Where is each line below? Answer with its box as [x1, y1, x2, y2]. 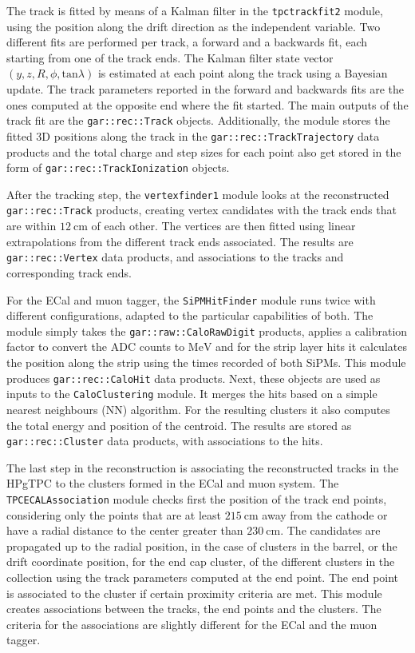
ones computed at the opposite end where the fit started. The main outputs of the [6, 96, 409, 113]
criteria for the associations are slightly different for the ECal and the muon [6, 615, 377, 632]
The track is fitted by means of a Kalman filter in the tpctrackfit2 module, [6, 2, 383, 18]
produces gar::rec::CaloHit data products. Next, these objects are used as [6, 369, 381, 386]
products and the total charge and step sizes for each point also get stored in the [6, 143, 401, 160]
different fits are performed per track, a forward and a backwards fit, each [6, 34, 368, 50]
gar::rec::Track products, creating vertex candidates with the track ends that [6, 201, 397, 218]
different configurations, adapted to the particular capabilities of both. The [6, 307, 373, 324]
